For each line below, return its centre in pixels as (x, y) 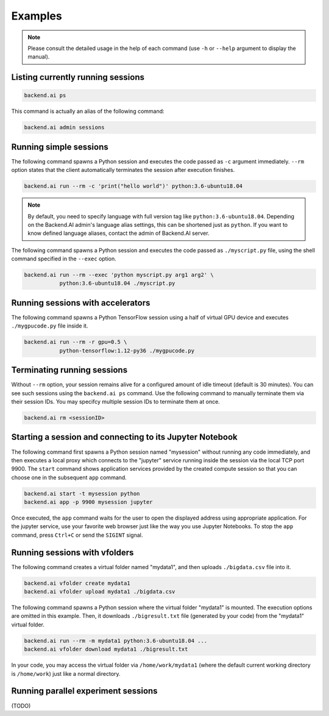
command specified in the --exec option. (64, 259)
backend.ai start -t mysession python (82, 493)
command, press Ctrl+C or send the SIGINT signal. (77, 535)
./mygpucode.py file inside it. (50, 326)
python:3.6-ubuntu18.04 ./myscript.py (117, 283)
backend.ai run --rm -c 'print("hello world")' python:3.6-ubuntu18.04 (133, 186)
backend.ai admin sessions (64, 127)
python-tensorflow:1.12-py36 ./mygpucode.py (127, 350)
